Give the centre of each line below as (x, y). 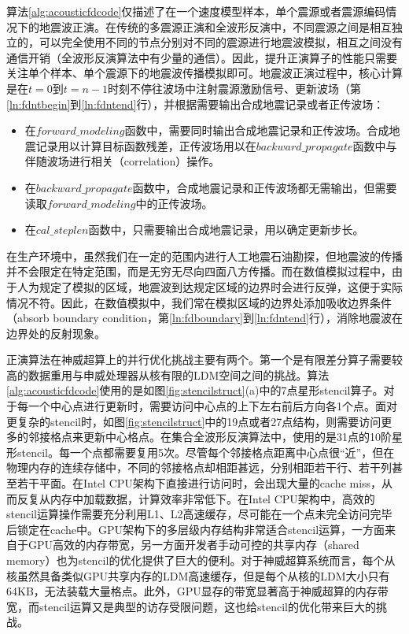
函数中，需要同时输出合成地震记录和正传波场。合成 (257, 130)
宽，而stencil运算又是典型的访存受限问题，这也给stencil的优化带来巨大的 (191, 606)
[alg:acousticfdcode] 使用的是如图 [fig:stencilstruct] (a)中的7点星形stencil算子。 (195, 390)
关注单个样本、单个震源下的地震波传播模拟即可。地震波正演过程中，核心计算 (204, 73)
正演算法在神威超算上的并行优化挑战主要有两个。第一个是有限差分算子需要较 (204, 360)
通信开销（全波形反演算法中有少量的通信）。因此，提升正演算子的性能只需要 (202, 57)
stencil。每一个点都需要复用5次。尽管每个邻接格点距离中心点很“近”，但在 (206, 452)
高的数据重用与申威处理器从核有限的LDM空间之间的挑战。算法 (168, 374)
